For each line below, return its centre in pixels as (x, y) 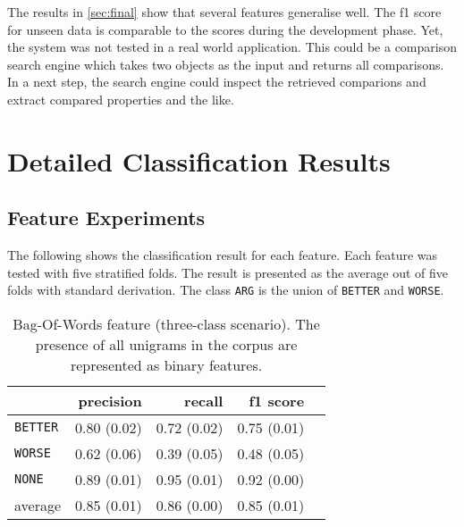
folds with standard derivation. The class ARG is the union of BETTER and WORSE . (226, 290)
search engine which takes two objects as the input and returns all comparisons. (226, 64)
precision (110, 400)
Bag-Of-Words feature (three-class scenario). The (166, 323)
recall (204, 400)
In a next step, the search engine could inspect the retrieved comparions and (217, 82)
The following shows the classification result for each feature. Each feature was (223, 255)
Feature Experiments (106, 217)
